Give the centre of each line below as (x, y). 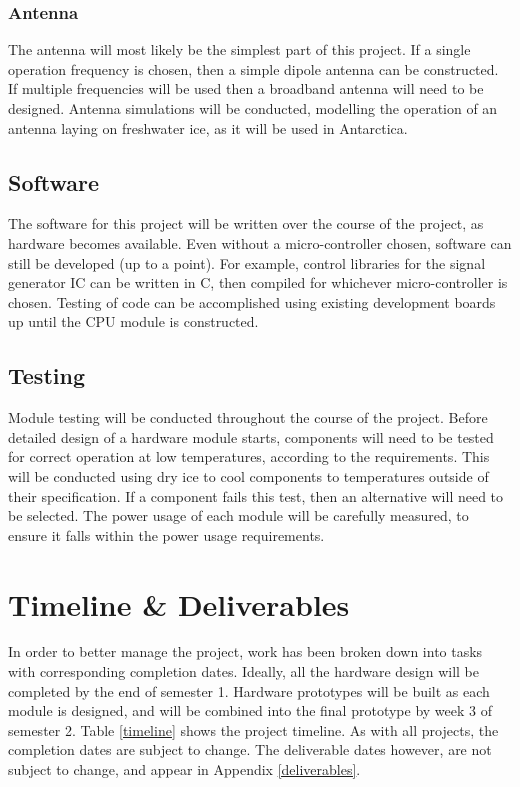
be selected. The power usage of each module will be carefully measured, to (238, 515)
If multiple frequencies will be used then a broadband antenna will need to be (246, 88)
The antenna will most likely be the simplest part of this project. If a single (239, 49)
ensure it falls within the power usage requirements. (166, 534)
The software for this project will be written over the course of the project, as (246, 223)
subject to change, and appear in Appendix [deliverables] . (184, 769)
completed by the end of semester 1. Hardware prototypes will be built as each (249, 690)
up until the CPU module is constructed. (133, 321)
